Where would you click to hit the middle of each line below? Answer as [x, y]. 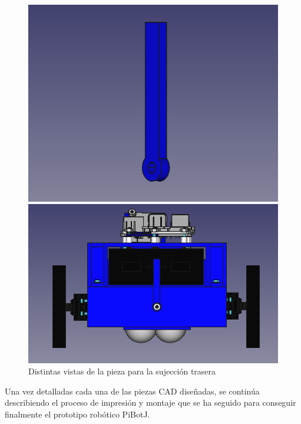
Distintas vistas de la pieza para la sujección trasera [122, 371]
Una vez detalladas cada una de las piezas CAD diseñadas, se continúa [132, 391]
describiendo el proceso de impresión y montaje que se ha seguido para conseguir [150, 402]
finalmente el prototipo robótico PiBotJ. [77, 414]
